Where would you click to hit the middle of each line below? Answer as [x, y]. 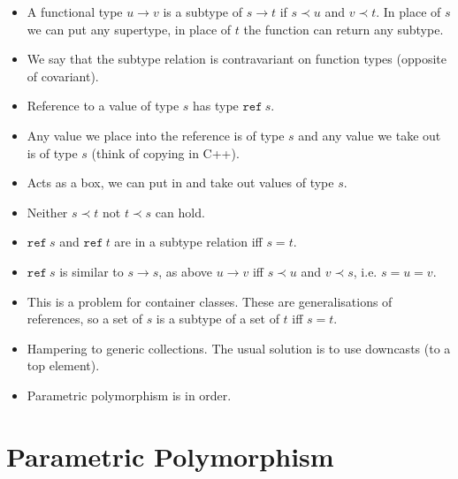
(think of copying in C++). [165, 152]
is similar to [92, 271]
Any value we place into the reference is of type [156, 135]
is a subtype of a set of [218, 319]
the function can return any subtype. [343, 29]
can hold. [180, 212]
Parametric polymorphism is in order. [129, 395]
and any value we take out [370, 135]
